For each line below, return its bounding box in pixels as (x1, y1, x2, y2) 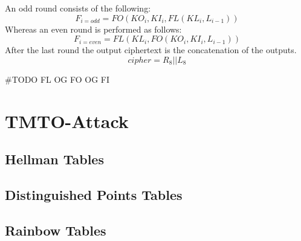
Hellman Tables (5, 150, 104, 169)
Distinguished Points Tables (5, 185, 183, 204)
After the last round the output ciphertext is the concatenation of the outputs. (5, 43, 297, 56)
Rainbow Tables (5, 220, 106, 239)
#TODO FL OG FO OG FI (5, 72, 110, 85)
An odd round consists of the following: (5, 2, 151, 14)
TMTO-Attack (5, 108, 129, 133)
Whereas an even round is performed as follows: (5, 22, 182, 35)
